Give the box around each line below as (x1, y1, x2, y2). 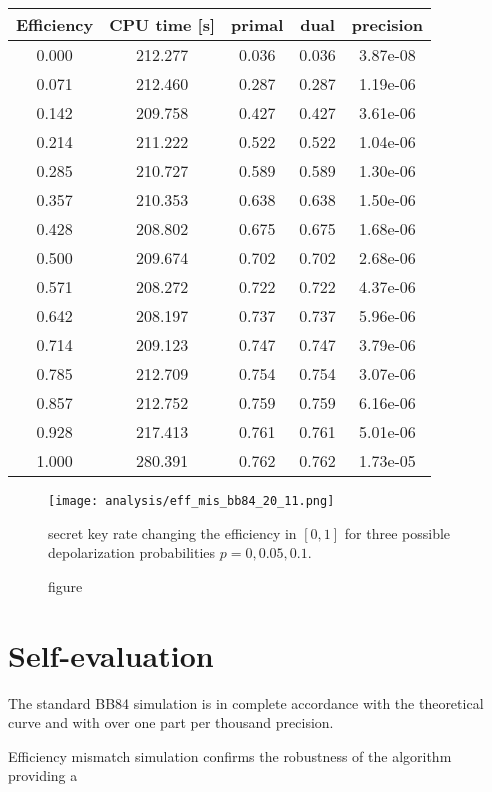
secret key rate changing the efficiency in (48, 522, 297, 543)
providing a (8, 765, 78, 786)
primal (231, 13, 284, 36)
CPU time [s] (109, 13, 216, 36)
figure (48, 575, 83, 596)
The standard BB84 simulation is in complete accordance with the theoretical (8, 692, 484, 713)
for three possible (344, 522, 451, 543)
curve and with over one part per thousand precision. (8, 712, 334, 733)
